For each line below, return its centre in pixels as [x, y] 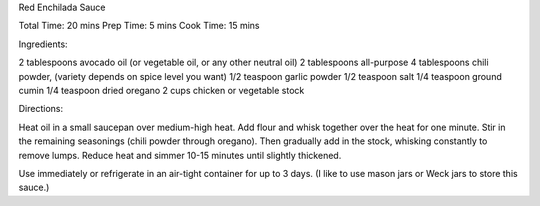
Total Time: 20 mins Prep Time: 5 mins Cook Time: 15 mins [139, 26]
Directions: [41, 109]
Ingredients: [43, 44]
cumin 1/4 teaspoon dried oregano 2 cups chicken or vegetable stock [161, 90]
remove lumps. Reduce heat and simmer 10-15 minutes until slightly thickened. [180, 155]
